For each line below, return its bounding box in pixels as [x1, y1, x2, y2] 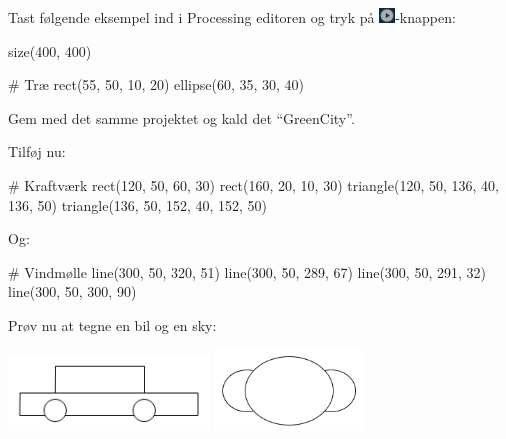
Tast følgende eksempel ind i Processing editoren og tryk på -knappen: [8, 7, 456, 28]
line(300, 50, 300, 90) [8, 281, 137, 302]
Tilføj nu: [8, 141, 66, 162]
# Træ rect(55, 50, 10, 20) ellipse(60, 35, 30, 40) [8, 74, 305, 95]
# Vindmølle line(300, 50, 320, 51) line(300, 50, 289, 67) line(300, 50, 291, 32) [8, 261, 486, 282]
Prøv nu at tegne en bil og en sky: [8, 315, 217, 336]
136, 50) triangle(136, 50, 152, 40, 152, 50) [8, 194, 268, 215]
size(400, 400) [8, 40, 92, 61]
